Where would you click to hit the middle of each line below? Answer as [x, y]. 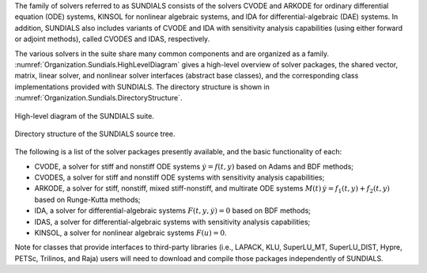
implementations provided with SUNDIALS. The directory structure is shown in [142, 86]
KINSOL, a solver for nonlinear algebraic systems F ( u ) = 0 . [130, 233]
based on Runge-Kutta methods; [88, 199]
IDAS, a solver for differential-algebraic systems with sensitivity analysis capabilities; [172, 222]
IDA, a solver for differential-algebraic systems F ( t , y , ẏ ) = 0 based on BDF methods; [173, 210]
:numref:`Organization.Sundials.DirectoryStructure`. [98, 98]
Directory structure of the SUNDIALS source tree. [95, 134]
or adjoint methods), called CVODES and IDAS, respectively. [112, 39]
